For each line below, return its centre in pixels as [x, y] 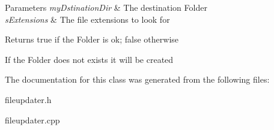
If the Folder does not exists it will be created [89, 59]
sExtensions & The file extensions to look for [87, 19]
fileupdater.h [28, 99]
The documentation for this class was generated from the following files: [137, 79]
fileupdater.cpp [32, 120]
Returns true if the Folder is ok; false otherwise [92, 39]
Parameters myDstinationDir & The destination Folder [106, 7]
